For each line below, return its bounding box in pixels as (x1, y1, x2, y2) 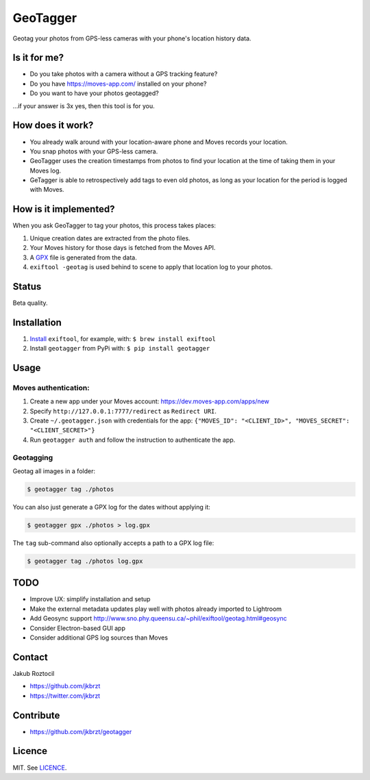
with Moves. (29, 186, 64, 194)
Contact (12, 651, 48, 663)
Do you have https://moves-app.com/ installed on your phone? (29, 79, 207, 88)
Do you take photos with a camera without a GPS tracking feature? (29, 70, 218, 78)
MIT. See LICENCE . (12, 764, 67, 772)
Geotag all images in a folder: (12, 467, 96, 475)
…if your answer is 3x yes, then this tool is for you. (12, 101, 156, 110)
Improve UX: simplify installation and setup (29, 595, 151, 603)
